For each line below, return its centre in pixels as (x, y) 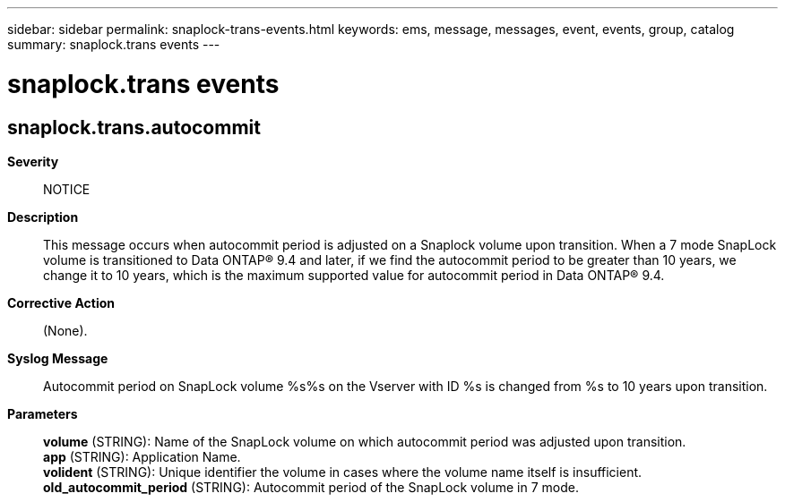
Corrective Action (61, 302)
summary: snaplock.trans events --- (114, 44)
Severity (33, 161)
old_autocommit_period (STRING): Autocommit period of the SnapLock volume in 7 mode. (311, 487)
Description (43, 217)
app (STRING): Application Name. (142, 456)
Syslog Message (58, 358)
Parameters (43, 413)
